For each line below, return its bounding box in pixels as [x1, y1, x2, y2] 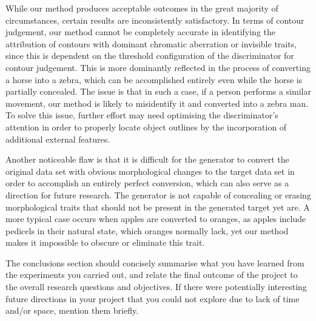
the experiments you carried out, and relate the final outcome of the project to [5, 268, 298, 281]
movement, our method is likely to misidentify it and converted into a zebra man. [5, 96, 309, 109]
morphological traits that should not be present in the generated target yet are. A [5, 200, 310, 213]
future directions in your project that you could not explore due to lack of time [5, 292, 300, 305]
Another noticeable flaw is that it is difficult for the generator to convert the [5, 153, 289, 166]
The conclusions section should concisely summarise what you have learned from [5, 256, 304, 269]
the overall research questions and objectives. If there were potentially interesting [5, 280, 307, 293]
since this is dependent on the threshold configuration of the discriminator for [5, 49, 294, 62]
